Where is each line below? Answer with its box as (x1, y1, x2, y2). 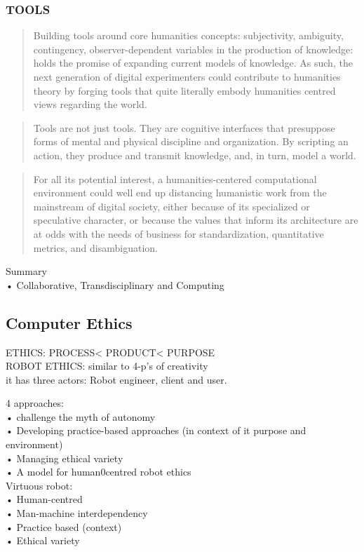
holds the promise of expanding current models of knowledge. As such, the (33, 55, 353, 70)
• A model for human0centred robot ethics (6, 464, 191, 479)
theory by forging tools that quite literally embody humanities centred (33, 83, 336, 97)
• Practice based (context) (6, 519, 122, 534)
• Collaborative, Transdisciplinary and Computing (6, 277, 224, 292)
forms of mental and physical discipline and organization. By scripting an (33, 134, 349, 149)
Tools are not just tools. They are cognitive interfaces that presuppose (33, 120, 335, 135)
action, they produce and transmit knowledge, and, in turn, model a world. (33, 147, 356, 162)
